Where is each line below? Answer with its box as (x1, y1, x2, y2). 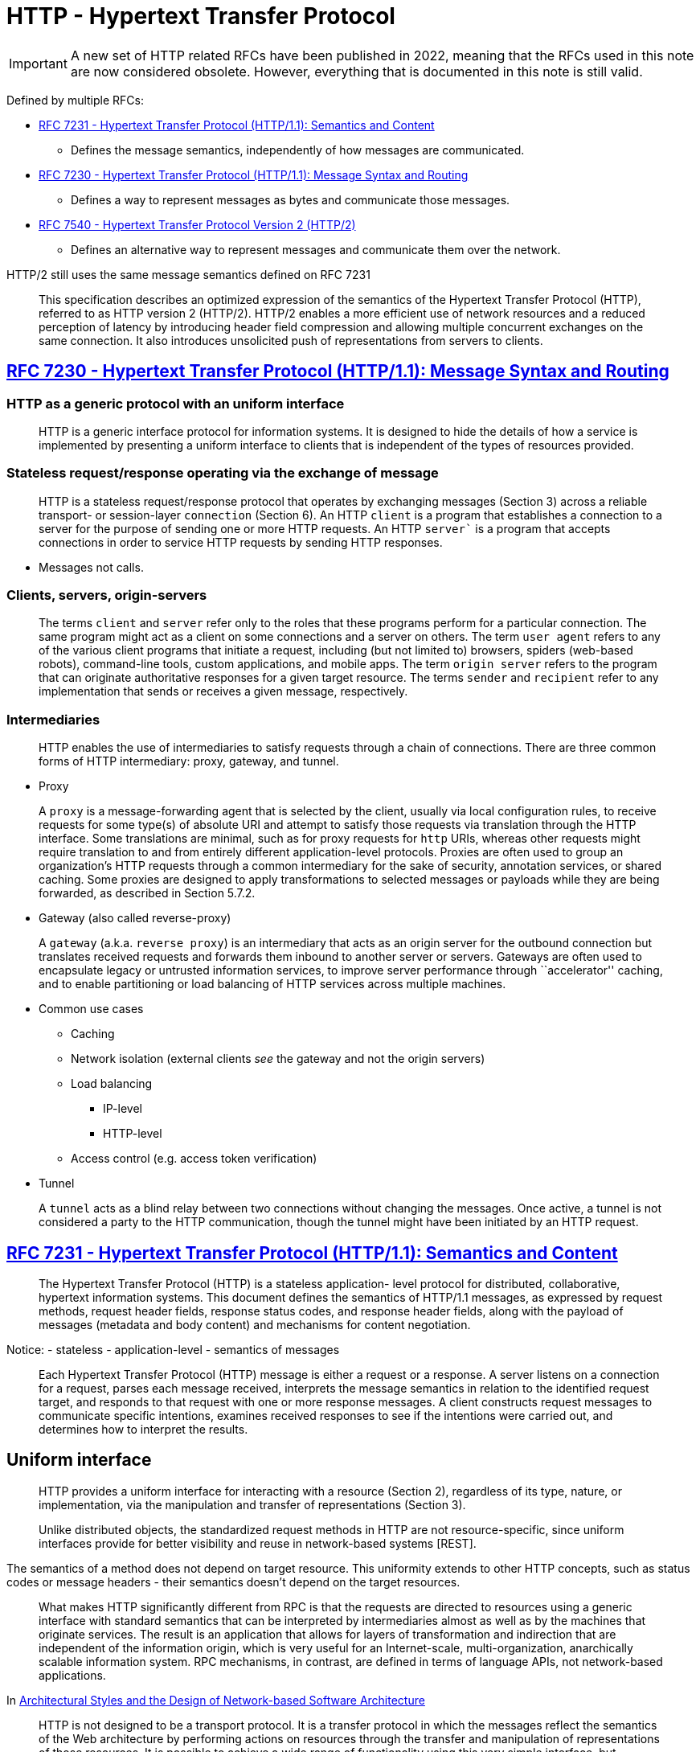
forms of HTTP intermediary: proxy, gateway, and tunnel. (39, 754, 339, 769)
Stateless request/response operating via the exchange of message (6, 465, 439, 482)
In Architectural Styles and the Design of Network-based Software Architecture (6, 1693, 425, 1707)
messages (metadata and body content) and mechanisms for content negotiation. (39, 1318, 471, 1332)
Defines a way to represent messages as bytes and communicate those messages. (71, 192, 510, 207)
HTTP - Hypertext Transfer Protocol (6, 2, 395, 30)
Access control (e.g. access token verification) (71, 1151, 317, 1166)
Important (9, 55, 68, 72)
